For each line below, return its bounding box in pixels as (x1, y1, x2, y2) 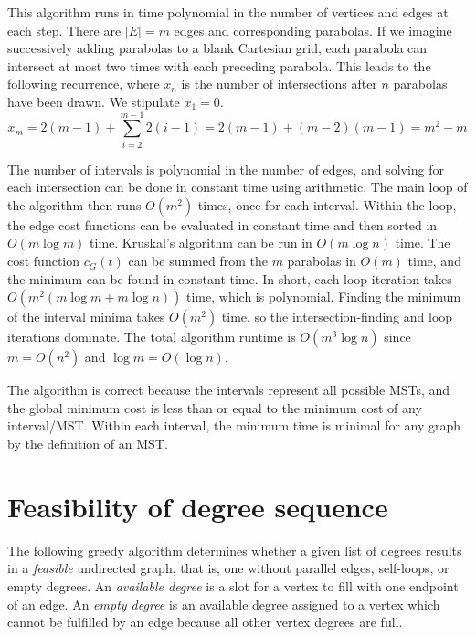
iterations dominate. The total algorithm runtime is (7, 327, 296, 346)
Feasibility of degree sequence (7, 487, 388, 525)
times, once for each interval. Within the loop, (197, 195, 457, 214)
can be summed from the (128, 251, 268, 271)
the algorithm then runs (7, 195, 142, 214)
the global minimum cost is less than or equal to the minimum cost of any (7, 398, 422, 417)
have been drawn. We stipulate (7, 91, 180, 111)
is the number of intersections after (181, 74, 377, 93)
